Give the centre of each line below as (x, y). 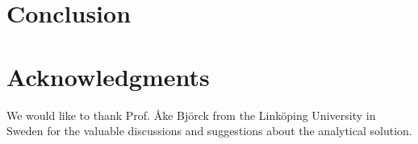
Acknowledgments (108, 76)
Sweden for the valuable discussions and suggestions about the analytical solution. (209, 131)
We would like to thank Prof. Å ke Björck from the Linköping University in (191, 115)
